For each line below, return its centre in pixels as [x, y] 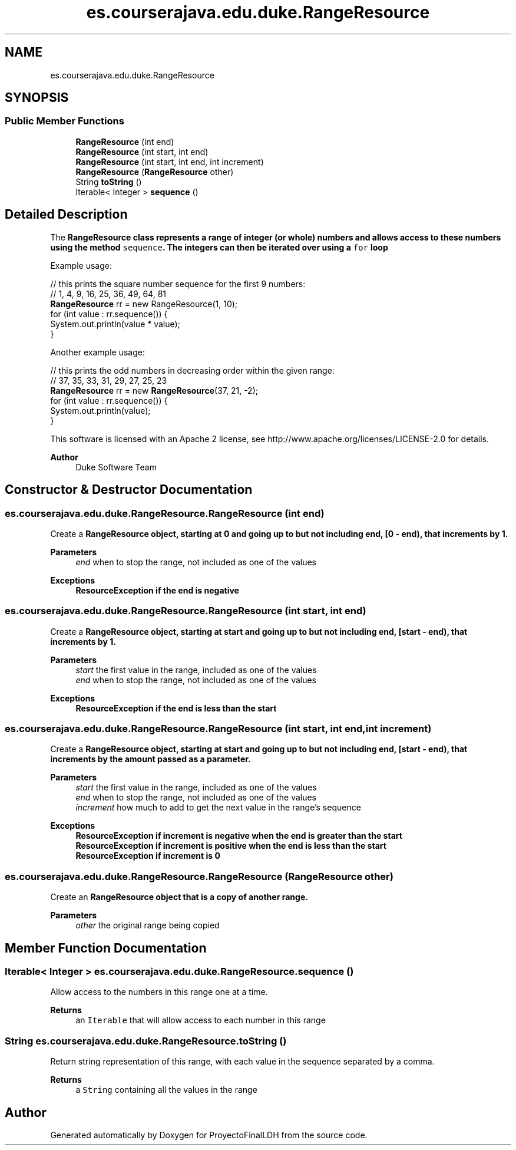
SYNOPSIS [37, 98]
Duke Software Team [116, 467]
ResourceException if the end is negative [157, 590]
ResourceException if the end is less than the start [176, 708]
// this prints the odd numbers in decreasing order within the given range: [192, 370]
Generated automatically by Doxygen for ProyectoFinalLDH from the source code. [209, 1135]
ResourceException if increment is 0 [148, 856]
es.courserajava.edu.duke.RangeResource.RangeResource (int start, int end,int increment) [218, 729]
